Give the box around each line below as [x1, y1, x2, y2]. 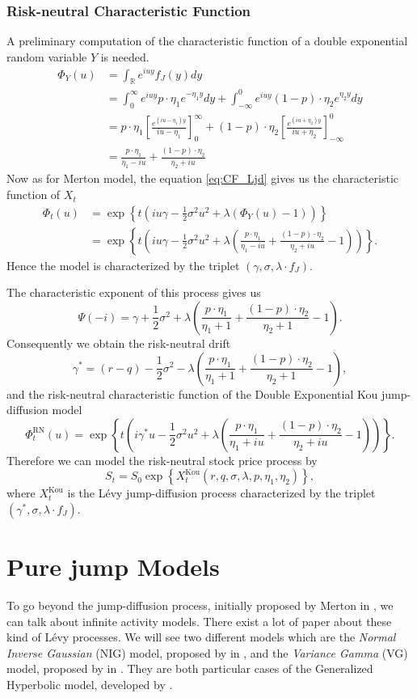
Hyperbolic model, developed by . [6, 675, 173, 692]
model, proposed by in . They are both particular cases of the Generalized [6, 660, 373, 677]
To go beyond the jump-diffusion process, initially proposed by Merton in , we [6, 597, 394, 613]
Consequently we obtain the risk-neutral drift [6, 334, 231, 351]
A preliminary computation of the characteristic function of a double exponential [6, 32, 408, 49]
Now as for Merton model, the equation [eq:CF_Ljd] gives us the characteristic [6, 170, 399, 187]
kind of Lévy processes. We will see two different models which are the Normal [6, 628, 396, 645]
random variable [6, 48, 87, 65]
